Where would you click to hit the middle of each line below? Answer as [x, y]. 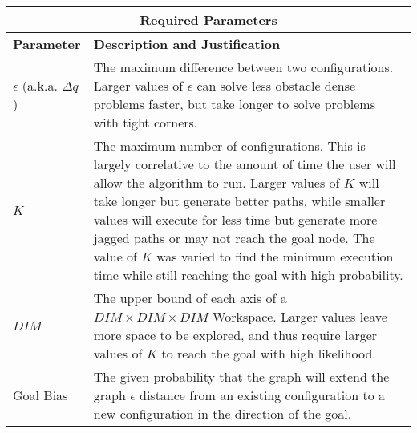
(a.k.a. [40, 85]
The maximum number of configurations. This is [229, 146]
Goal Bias [40, 395]
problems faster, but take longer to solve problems [234, 104]
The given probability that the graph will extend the [241, 376]
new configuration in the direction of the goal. [223, 413]
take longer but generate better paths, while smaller [239, 201]
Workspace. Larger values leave [300, 316]
